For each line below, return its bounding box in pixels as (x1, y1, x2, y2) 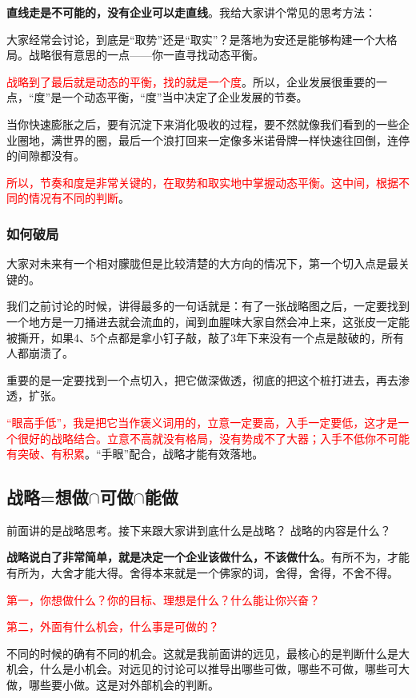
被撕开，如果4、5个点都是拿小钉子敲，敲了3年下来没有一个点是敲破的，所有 (6, 329, 404, 345)
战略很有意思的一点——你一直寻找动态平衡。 (28, 46, 264, 63)
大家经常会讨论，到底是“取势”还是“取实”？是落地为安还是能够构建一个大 (6, 30, 386, 47)
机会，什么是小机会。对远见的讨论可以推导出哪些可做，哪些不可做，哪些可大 (6, 660, 410, 677)
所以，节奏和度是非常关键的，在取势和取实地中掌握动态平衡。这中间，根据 (6, 174, 398, 190)
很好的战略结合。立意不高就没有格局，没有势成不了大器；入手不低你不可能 (17, 429, 410, 446)
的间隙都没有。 (6, 147, 85, 164)
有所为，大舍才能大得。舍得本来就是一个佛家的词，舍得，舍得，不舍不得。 (6, 564, 398, 581)
